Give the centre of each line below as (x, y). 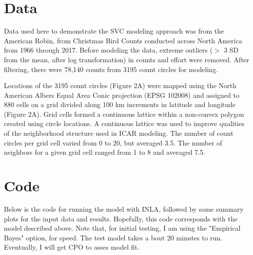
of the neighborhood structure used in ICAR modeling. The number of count (119, 133)
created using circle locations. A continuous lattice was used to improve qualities (124, 123)
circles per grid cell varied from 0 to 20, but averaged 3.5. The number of (113, 142)
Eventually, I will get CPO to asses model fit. (72, 247)
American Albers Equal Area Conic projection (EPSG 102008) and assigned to (122, 95)
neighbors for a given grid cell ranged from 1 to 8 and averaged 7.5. (105, 152)
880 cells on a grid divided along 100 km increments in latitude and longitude (120, 104)
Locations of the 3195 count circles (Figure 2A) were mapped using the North (120, 85)
